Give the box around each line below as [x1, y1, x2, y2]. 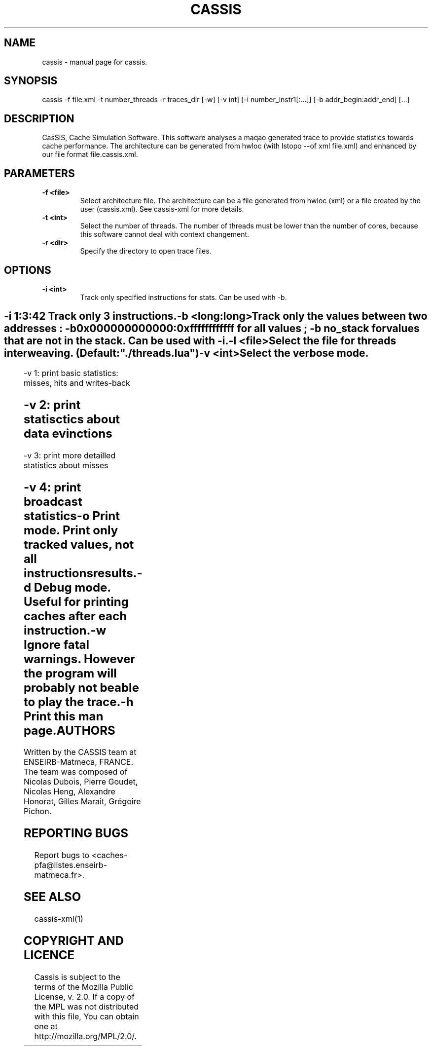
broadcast [23, 494, 82, 509]
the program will [23, 666, 117, 680]
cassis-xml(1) [34, 914, 83, 924]
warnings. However [23, 651, 136, 666]
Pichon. [23, 806, 52, 817]
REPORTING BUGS [23, 826, 128, 841]
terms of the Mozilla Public [34, 981, 133, 992]
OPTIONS [4, 263, 51, 276]
